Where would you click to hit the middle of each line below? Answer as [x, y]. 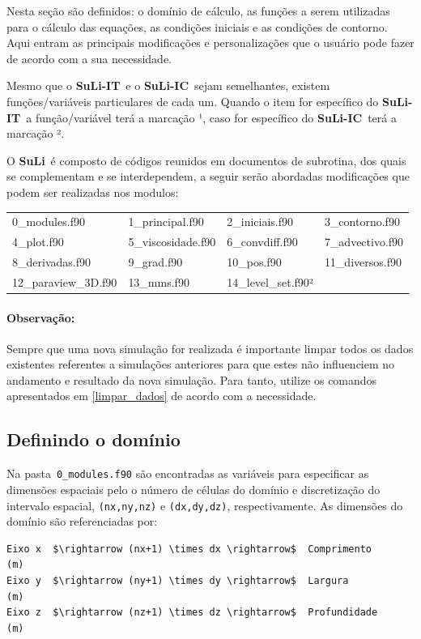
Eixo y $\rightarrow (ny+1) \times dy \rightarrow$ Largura [178, 580]
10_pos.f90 [254, 261]
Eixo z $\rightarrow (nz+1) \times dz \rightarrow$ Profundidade [192, 613]
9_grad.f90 [155, 261]
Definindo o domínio [94, 439]
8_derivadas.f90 [51, 261]
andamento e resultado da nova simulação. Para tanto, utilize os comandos [192, 379]
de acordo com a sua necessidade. [89, 58]
